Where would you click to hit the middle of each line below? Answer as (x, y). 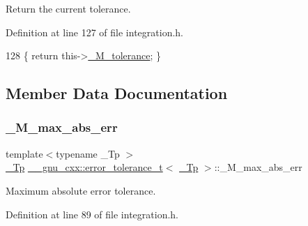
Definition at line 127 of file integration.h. (94, 32)
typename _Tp (88, 153)
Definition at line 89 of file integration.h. (92, 214)
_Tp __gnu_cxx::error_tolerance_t (84, 167)
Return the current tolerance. (68, 8)
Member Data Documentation (117, 93)
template (24, 153)
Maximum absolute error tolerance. (81, 190)
